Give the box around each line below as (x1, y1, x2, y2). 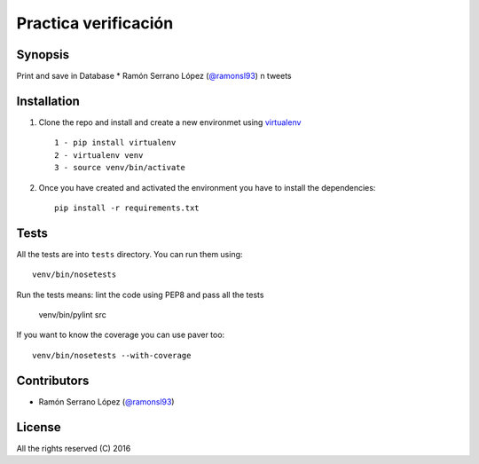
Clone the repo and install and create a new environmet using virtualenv (38, 116, 302, 128)
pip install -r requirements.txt (54, 202, 200, 213)
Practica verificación (16, 13, 174, 33)
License (16, 420, 61, 435)
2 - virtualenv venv (54, 150, 144, 160)
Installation (16, 93, 80, 108)
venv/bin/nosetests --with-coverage (32, 350, 192, 360)
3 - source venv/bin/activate (54, 162, 186, 173)
